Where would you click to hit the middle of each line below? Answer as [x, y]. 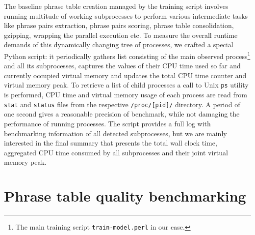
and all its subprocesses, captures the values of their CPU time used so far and [122, 66]
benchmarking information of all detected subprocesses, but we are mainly [115, 133]
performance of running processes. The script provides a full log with [107, 123]
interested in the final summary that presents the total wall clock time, [111, 143]
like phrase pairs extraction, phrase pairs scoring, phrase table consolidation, [119, 25]
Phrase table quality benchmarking [125, 196]
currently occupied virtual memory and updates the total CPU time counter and [125, 75]
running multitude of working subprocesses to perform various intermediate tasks [126, 15]
